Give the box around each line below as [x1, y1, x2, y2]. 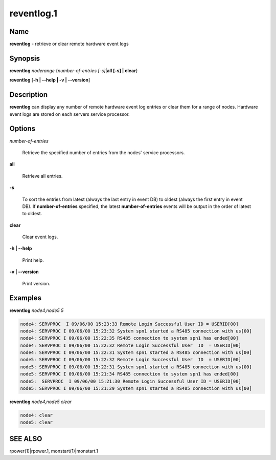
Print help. [22, 257, 44, 263]
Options [9, 124, 36, 133]
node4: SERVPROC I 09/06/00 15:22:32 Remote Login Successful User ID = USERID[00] [20, 342, 241, 348]
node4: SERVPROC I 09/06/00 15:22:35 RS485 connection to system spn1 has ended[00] [20, 336, 239, 341]
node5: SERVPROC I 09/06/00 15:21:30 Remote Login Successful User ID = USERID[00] [20, 378, 241, 384]
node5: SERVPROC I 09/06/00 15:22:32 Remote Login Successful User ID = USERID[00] [20, 357, 241, 363]
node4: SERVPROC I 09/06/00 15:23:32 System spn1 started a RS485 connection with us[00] [20, 328, 252, 334]
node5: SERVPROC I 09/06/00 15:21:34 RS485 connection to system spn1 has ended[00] [20, 371, 239, 377]
